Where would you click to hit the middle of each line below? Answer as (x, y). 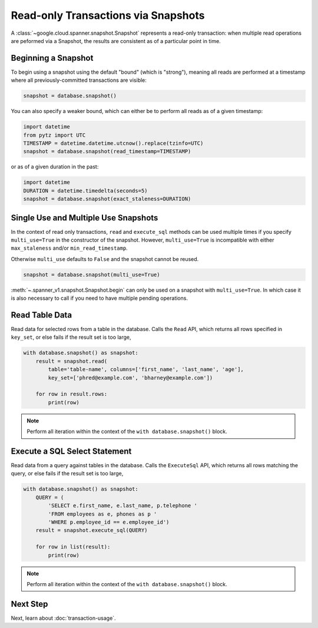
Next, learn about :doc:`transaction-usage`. (63, 618)
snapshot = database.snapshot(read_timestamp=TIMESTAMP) (107, 151)
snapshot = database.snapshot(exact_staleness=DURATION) (107, 199)
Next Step (29, 604)
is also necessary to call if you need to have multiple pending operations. (100, 298)
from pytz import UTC (54, 135)
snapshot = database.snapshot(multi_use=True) (92, 275)
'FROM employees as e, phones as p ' (102, 514)
